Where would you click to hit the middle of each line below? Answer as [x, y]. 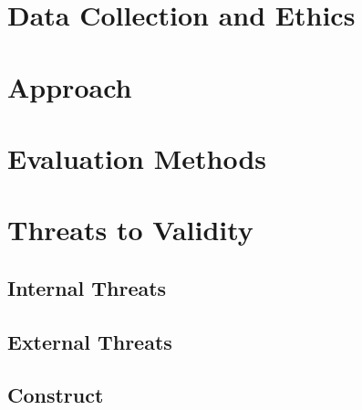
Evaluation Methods [137, 158]
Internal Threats [87, 287]
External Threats [90, 341]
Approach [70, 86]
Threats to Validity [130, 230]
